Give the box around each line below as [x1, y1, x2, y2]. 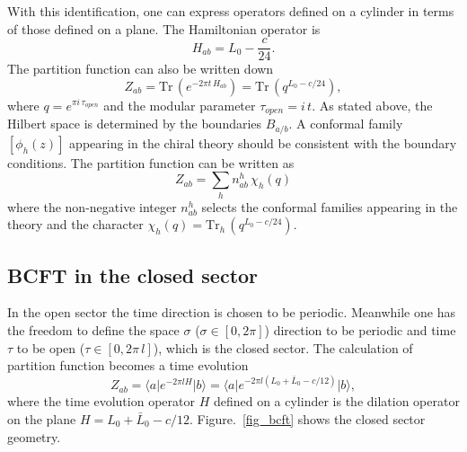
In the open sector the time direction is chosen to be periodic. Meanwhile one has [7, 303, 455, 322]
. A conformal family [288, 114, 403, 133]
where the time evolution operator [7, 392, 195, 411]
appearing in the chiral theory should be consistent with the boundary [69, 133, 457, 152]
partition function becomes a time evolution [7, 356, 249, 375]
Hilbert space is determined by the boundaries [7, 114, 262, 133]
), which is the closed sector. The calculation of [153, 338, 413, 357]
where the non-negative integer [7, 197, 177, 216]
